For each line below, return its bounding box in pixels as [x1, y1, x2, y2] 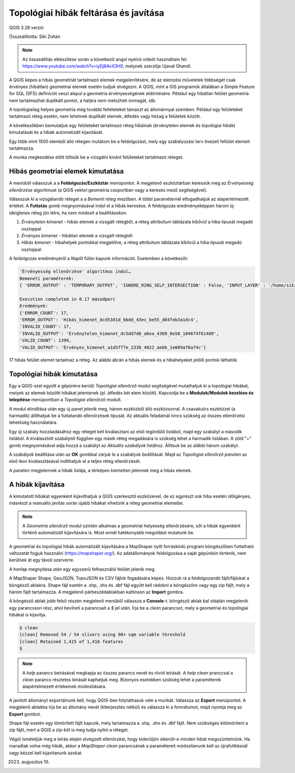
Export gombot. [9, 711, 41, 717]
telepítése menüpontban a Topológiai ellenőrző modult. [9, 397, 122, 403]
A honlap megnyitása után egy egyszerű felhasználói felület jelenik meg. [9, 566, 156, 572]
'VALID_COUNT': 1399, [19, 338, 72, 343]
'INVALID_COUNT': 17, [19, 324, 72, 329]
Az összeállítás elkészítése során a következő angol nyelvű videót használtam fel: [22, 56, 188, 62]
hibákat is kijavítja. [9, 612, 47, 618]
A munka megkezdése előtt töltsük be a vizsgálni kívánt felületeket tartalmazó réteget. [9, 154, 184, 160]
